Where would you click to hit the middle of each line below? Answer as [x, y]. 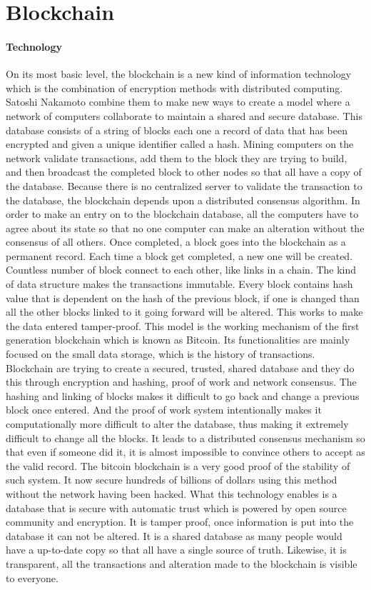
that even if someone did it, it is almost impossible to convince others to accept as [185, 452]
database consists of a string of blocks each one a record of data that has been [177, 130]
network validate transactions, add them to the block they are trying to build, [177, 157]
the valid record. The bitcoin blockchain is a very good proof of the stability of [178, 465]
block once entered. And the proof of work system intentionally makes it [164, 410]
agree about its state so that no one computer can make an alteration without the [185, 227]
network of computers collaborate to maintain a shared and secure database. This [184, 115]
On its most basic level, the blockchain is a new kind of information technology [179, 74]
